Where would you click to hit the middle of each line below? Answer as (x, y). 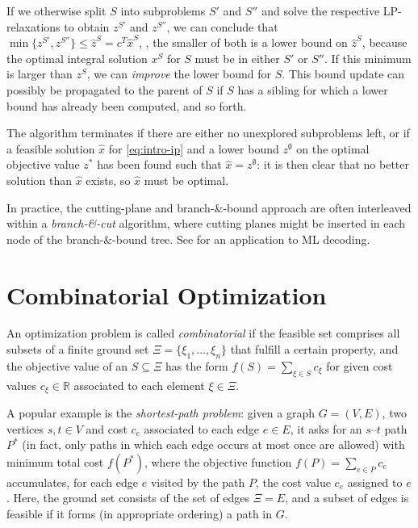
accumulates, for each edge (73, 482)
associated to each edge (202, 428)
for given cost (359, 365)
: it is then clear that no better (333, 164)
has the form (197, 365)
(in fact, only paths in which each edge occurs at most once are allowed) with (213, 444)
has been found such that (159, 164)
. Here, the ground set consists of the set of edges (128, 498)
